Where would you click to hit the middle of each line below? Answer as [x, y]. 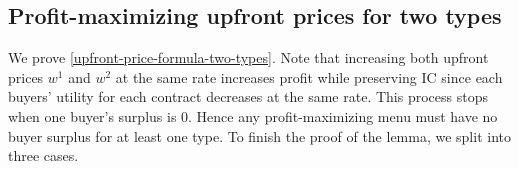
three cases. [43, 155]
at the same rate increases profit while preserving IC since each [309, 76]
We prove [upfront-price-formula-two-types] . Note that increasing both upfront [248, 57]
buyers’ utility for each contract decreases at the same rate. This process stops [248, 96]
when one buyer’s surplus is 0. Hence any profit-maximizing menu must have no [253, 115]
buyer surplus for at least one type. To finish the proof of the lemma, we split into [259, 135]
